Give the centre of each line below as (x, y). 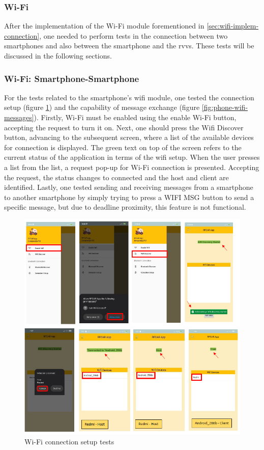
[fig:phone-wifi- (225, 107)
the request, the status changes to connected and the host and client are (116, 177)
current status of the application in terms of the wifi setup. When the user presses (132, 157)
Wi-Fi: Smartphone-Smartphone (72, 78)
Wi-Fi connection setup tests (69, 441)
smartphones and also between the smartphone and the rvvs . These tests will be (129, 46)
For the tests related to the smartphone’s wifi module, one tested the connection (129, 97)
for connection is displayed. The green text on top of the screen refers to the (123, 147)
